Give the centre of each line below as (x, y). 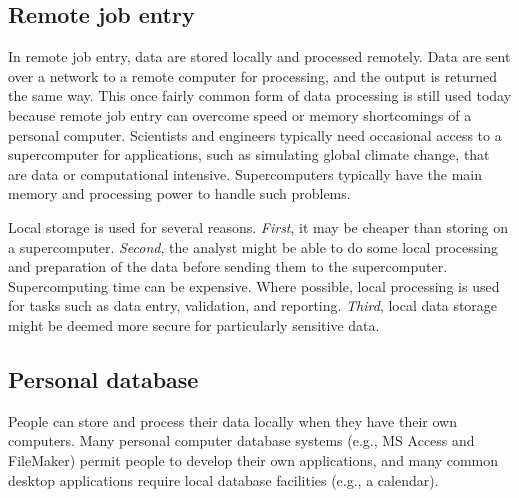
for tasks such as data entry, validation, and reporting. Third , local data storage (253, 305)
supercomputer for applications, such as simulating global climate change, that (249, 154)
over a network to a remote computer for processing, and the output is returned (252, 75)
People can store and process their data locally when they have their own (232, 420)
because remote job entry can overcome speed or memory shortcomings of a (240, 114)
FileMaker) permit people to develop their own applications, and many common (253, 459)
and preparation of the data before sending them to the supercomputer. (228, 266)
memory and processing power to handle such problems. (179, 193)
